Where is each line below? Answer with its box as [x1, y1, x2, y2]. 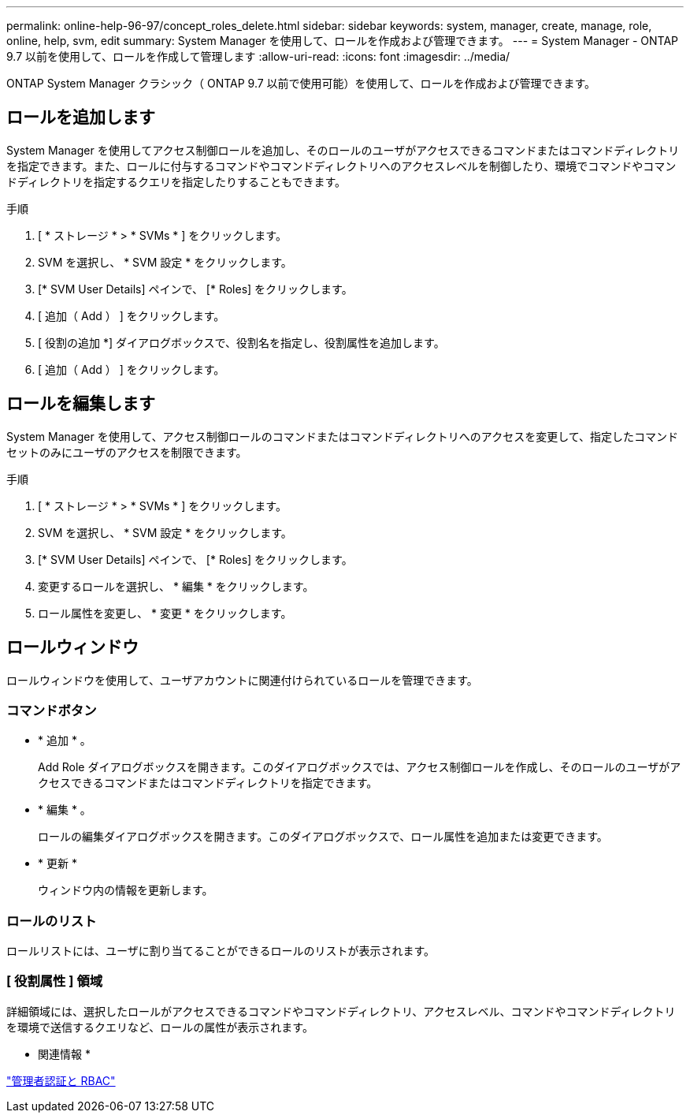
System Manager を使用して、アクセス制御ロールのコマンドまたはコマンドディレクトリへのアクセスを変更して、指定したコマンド [6, 429, 679, 443]
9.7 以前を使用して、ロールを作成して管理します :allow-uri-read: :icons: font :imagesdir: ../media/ [6, 50, 510, 63]
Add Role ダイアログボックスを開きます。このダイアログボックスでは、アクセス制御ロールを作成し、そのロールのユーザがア [38, 760, 681, 774]
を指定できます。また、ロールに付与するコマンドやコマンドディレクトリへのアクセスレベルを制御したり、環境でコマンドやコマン [6, 159, 677, 173]
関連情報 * [38, 1046, 91, 1061]
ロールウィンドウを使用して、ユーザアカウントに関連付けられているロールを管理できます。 [6, 673, 478, 687]
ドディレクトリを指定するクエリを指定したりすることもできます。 [6, 174, 347, 188]
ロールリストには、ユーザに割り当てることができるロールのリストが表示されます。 [6, 944, 436, 958]
